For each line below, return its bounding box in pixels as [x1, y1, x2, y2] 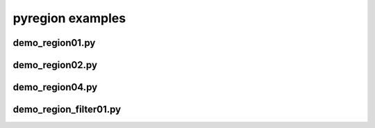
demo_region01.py [12, 37, 96, 49]
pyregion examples [12, 10, 126, 26]
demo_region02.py [12, 59, 97, 71]
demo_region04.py [12, 81, 98, 93]
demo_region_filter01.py [12, 104, 122, 115]
